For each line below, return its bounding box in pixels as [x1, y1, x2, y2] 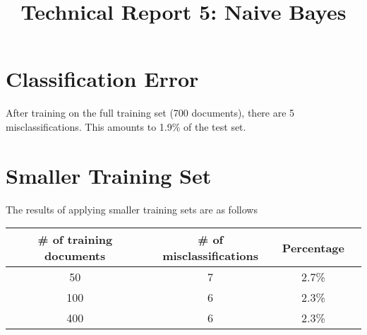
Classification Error [6, 64, 199, 93]
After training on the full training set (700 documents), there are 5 [6, 105, 295, 120]
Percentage [282, 239, 344, 256]
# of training [37, 231, 113, 248]
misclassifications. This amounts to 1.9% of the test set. [6, 119, 246, 134]
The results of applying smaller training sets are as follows [6, 201, 258, 216]
